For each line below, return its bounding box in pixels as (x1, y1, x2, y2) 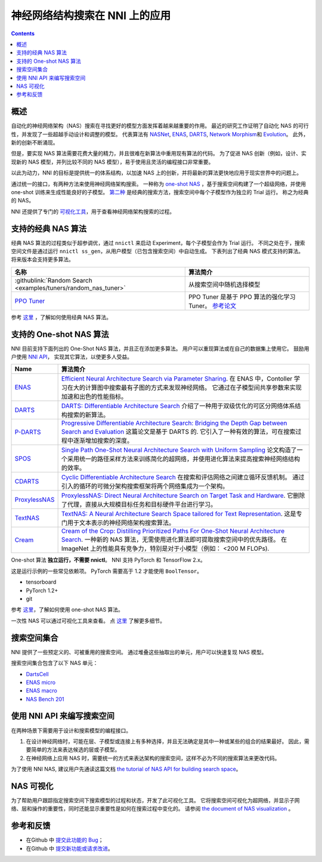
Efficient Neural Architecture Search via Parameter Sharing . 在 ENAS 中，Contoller (61, 375, 293, 383)
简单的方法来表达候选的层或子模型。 (30, 746, 120, 753)
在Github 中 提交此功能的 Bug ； (26, 836, 104, 843)
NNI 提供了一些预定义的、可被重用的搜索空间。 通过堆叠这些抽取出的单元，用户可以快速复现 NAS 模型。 (11, 648, 267, 655)
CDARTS (14, 477, 39, 486)
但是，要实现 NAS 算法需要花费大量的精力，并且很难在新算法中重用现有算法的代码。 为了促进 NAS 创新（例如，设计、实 (11, 150, 307, 157)
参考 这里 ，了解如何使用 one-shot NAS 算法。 (11, 606, 123, 613)
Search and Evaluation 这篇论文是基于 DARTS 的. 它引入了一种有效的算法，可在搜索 (61, 428, 296, 436)
